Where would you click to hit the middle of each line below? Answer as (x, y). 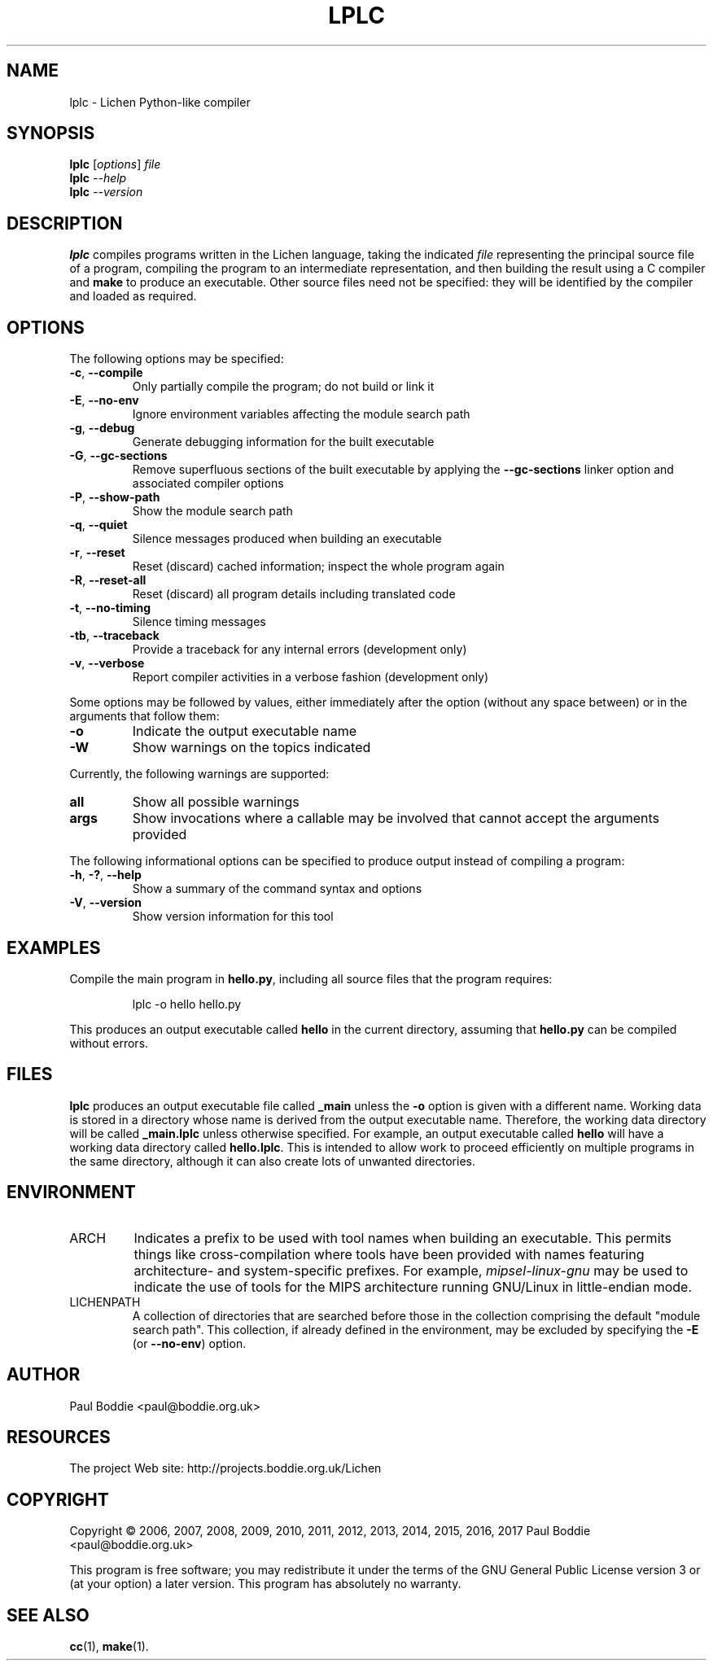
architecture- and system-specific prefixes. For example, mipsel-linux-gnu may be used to (411, 1270)
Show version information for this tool (233, 917)
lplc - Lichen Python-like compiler (160, 102)
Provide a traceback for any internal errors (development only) (300, 650)
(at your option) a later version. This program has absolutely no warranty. (265, 1584)
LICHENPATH (105, 1302)
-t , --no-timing (110, 608)
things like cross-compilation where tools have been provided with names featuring (389, 1254)
